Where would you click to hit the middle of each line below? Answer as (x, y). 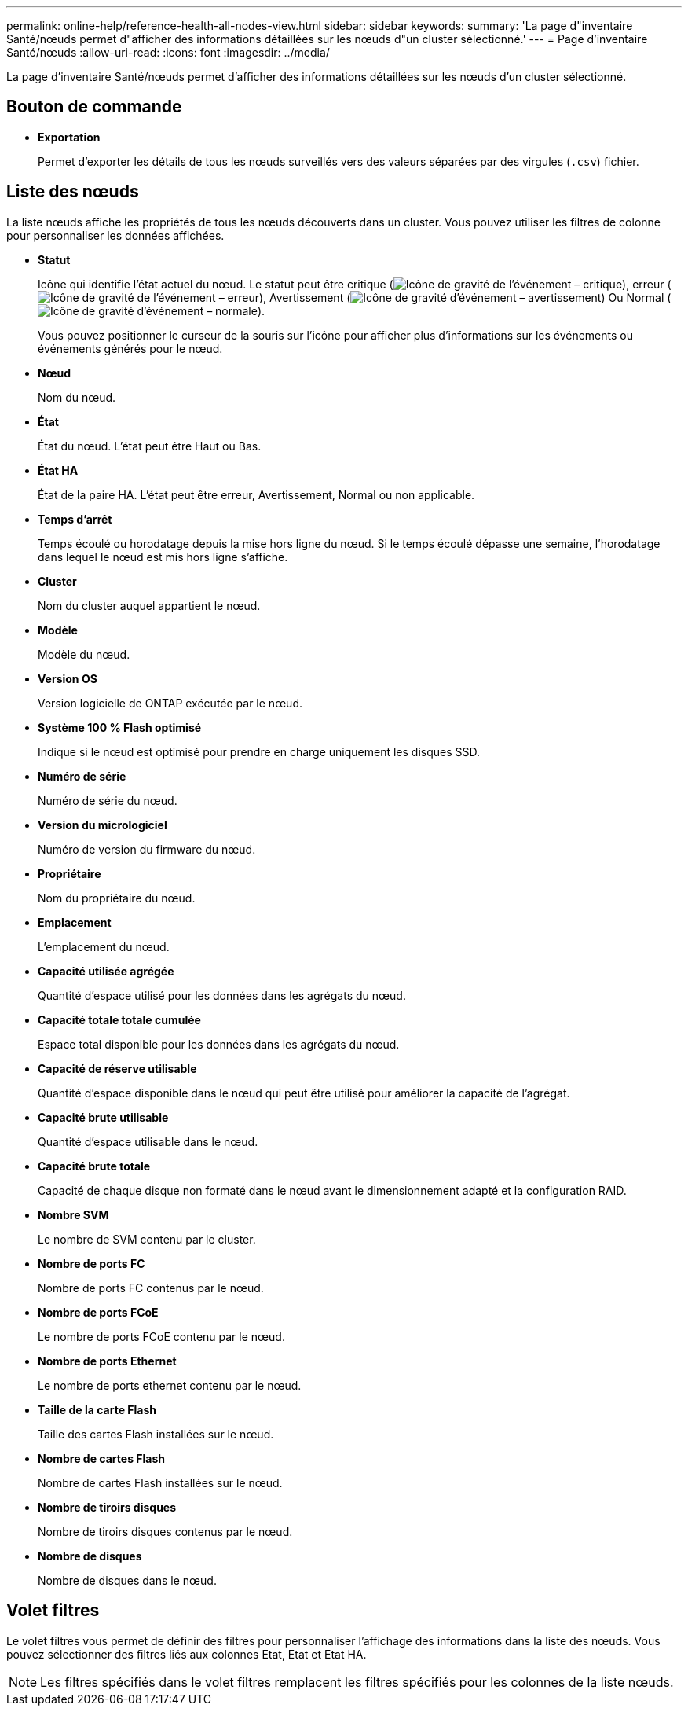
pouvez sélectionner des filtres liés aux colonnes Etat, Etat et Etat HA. (187, 1654)
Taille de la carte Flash (97, 1409)
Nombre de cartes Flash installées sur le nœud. (160, 1482)
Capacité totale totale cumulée (119, 1019)
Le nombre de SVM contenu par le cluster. (147, 1239)
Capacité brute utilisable (103, 1117)
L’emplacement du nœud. (104, 946)
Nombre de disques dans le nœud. (127, 1580)
